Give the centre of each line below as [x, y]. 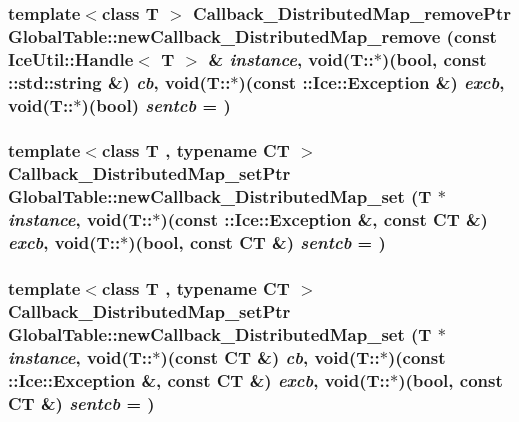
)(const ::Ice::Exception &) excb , [371, 81]
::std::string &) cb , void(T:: [119, 81]
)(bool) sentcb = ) [156, 104]
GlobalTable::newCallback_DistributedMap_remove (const [252, 35]
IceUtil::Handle [71, 58]
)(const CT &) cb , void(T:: [270, 356]
